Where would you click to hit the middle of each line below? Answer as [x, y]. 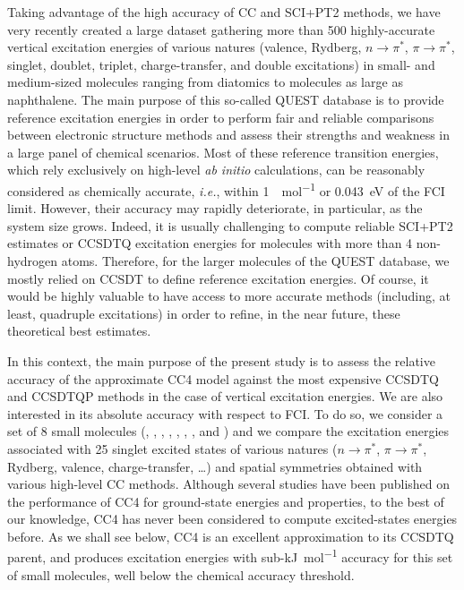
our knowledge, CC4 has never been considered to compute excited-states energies [232, 519]
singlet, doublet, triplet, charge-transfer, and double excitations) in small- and [221, 64]
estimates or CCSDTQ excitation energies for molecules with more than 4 [210, 243]
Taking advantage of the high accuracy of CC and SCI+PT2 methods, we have [224, 12]
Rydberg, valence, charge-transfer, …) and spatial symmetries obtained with [215, 466]
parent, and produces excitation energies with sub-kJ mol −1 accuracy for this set [230, 556]
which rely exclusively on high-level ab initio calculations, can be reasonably [216, 170]
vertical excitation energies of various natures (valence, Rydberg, [185, 47]
